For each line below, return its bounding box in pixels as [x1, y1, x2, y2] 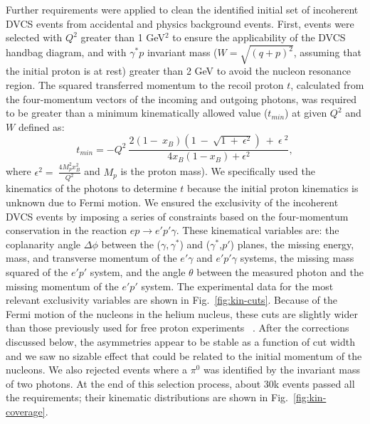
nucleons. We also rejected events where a [6, 362, 187, 377]
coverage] [6, 403, 46, 418]
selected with [6, 30, 63, 45]
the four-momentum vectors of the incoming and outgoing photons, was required [6, 91, 357, 106]
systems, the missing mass [240, 250, 354, 265]
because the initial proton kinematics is [186, 181, 359, 196]
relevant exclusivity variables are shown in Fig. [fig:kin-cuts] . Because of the [6, 292, 337, 307]
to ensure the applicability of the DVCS [172, 30, 346, 45]
